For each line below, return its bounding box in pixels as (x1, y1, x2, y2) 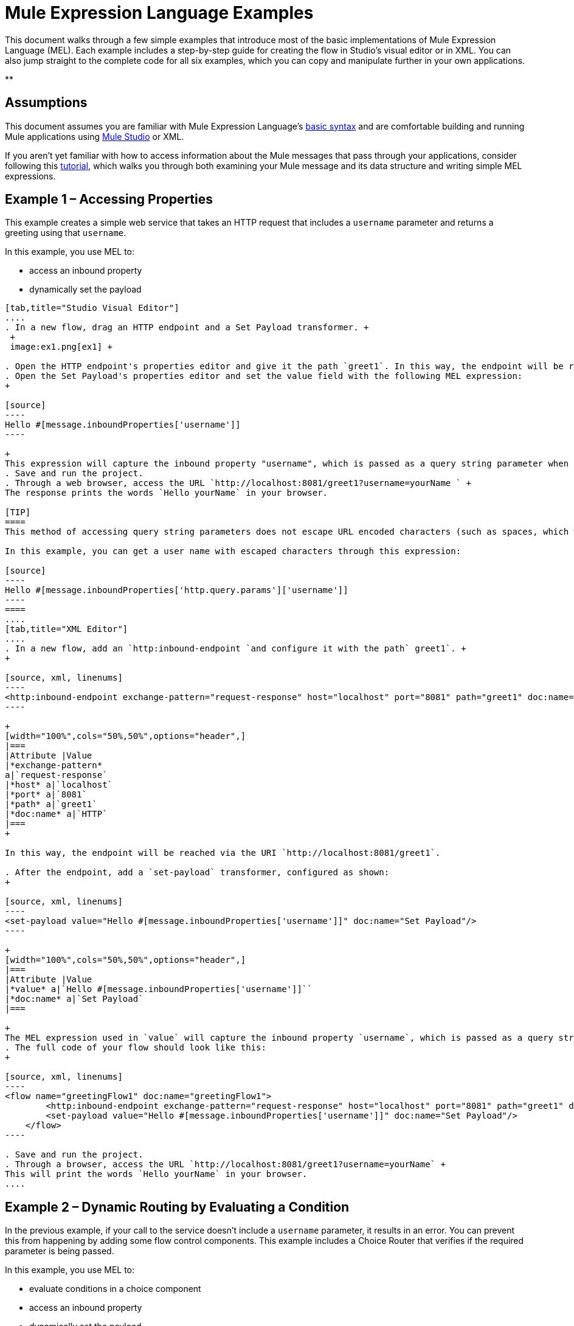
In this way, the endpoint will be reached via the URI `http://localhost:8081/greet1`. (5, 848, 441, 858)
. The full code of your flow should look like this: (5, 1043, 266, 1053)
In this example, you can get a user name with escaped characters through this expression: (5, 546, 462, 557)
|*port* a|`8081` (5, 790, 87, 800)
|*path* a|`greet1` (5, 799, 97, 810)
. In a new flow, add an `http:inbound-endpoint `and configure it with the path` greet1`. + (5, 644, 466, 654)
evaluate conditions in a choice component (29, 1283, 201, 1294)
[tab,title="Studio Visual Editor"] (5, 303, 179, 313)
